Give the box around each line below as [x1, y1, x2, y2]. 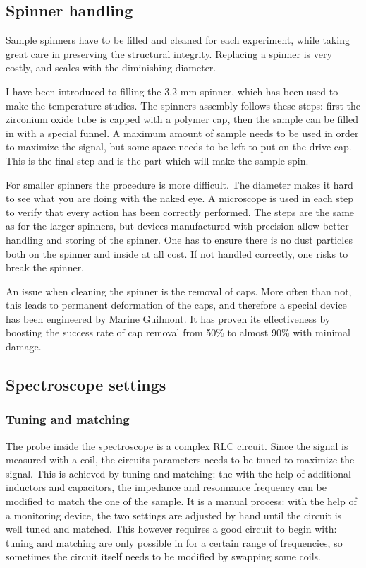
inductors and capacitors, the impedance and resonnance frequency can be [6, 480, 327, 495]
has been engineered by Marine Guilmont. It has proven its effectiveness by [6, 311, 331, 326]
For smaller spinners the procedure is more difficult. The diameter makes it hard [6, 177, 353, 191]
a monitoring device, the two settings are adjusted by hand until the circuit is [6, 507, 342, 522]
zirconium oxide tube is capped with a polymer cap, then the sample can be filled [6, 112, 358, 126]
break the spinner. [6, 260, 85, 275]
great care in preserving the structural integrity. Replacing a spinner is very [6, 46, 332, 61]
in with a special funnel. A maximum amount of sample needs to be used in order [6, 125, 359, 140]
